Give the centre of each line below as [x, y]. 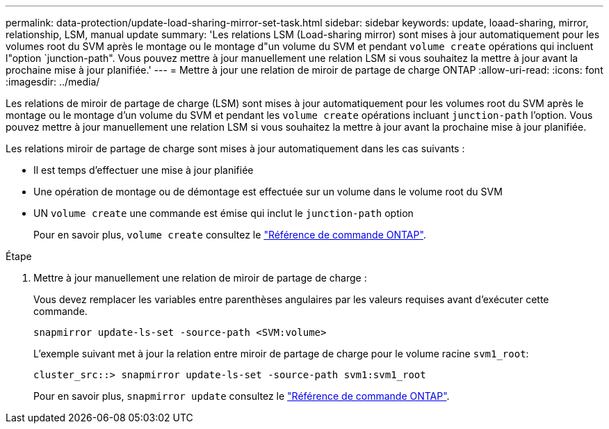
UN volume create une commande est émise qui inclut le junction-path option [224, 213]
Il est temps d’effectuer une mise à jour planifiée [144, 170]
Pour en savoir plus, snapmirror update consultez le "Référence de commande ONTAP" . [242, 396]
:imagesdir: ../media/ [53, 82]
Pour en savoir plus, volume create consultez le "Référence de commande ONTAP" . [230, 235]
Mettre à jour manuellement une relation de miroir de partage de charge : [200, 278]
